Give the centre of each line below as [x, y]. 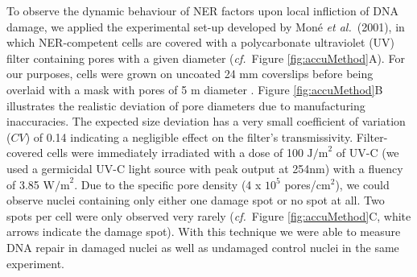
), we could [362, 184]
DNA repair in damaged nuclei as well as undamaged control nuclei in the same [203, 247]
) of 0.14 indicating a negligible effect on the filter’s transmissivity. [189, 136]
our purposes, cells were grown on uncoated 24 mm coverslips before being [190, 74]
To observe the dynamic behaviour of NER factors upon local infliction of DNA [203, 10]
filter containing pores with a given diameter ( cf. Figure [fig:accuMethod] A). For [206, 58]
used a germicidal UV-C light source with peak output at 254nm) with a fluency [205, 168]
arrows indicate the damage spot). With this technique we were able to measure [204, 232]
